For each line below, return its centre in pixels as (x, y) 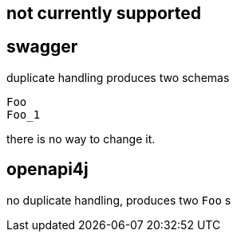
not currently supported (104, 13)
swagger (42, 47)
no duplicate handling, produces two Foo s (119, 200)
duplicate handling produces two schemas (118, 77)
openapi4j (47, 170)
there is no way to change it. (81, 139)
